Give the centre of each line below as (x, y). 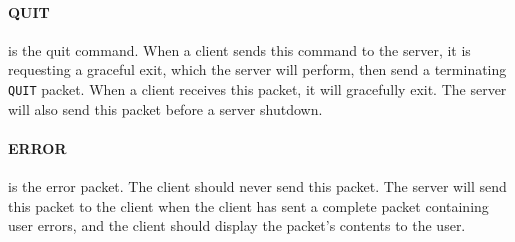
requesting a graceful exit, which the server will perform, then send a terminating (257, 69)
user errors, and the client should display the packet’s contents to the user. (237, 225)
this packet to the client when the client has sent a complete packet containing (248, 205)
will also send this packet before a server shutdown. (165, 108)
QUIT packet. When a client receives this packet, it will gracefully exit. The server (257, 88)
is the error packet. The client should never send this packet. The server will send (257, 186)
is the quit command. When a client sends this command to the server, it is (239, 49)
